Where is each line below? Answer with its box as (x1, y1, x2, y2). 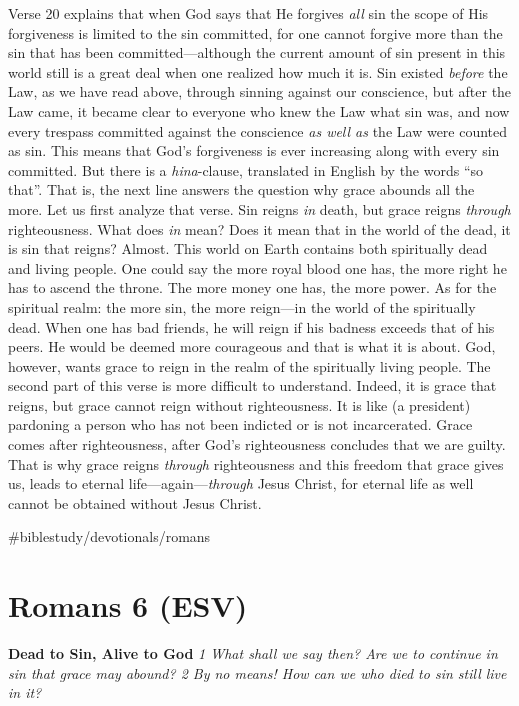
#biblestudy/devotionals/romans (8, 526, 211, 547)
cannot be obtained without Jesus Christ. (8, 492, 262, 513)
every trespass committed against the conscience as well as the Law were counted (8, 120, 508, 141)
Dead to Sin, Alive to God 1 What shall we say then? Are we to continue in (8, 643, 498, 664)
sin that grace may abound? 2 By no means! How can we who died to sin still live (8, 662, 507, 683)
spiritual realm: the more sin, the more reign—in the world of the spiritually (8, 296, 476, 317)
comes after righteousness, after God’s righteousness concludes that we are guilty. (8, 434, 506, 455)
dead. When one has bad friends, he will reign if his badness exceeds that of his (8, 316, 495, 337)
